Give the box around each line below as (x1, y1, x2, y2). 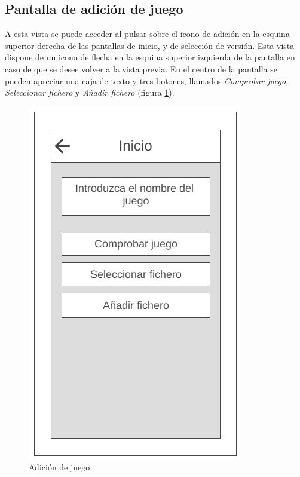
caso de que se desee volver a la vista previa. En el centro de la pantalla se (5, 62, 278, 75)
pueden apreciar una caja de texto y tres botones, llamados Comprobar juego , (5, 74, 289, 87)
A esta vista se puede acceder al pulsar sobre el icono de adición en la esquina (5, 27, 290, 40)
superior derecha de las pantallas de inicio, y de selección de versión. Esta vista (5, 39, 295, 51)
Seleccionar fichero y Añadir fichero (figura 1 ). (5, 86, 175, 99)
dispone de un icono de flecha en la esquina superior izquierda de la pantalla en (5, 51, 295, 63)
